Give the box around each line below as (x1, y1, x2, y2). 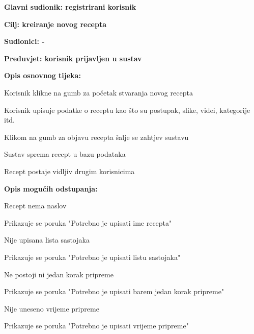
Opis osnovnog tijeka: (4, 70, 81, 81)
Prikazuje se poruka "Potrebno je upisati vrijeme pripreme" (4, 320, 189, 331)
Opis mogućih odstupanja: (4, 183, 98, 194)
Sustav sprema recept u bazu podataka (4, 149, 126, 159)
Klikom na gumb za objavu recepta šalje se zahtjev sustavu (4, 131, 189, 142)
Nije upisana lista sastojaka (4, 234, 90, 245)
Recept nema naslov (4, 200, 67, 211)
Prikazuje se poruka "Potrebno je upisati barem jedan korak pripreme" (4, 286, 224, 297)
